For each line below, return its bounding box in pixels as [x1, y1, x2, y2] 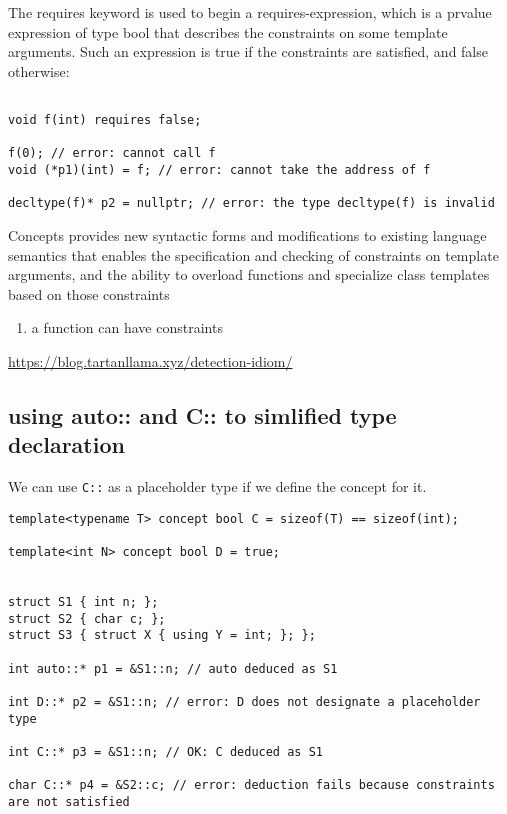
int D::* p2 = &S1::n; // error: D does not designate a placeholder [8, 695, 481, 709]
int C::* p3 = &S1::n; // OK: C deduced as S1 [8, 744, 323, 759]
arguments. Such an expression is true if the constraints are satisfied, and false [8, 41, 488, 62]
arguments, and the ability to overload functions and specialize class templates [8, 264, 490, 285]
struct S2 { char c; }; [8, 611, 166, 626]
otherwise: [8, 60, 70, 81]
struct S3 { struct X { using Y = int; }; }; [8, 628, 316, 643]
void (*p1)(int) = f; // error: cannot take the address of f [8, 163, 431, 177]
